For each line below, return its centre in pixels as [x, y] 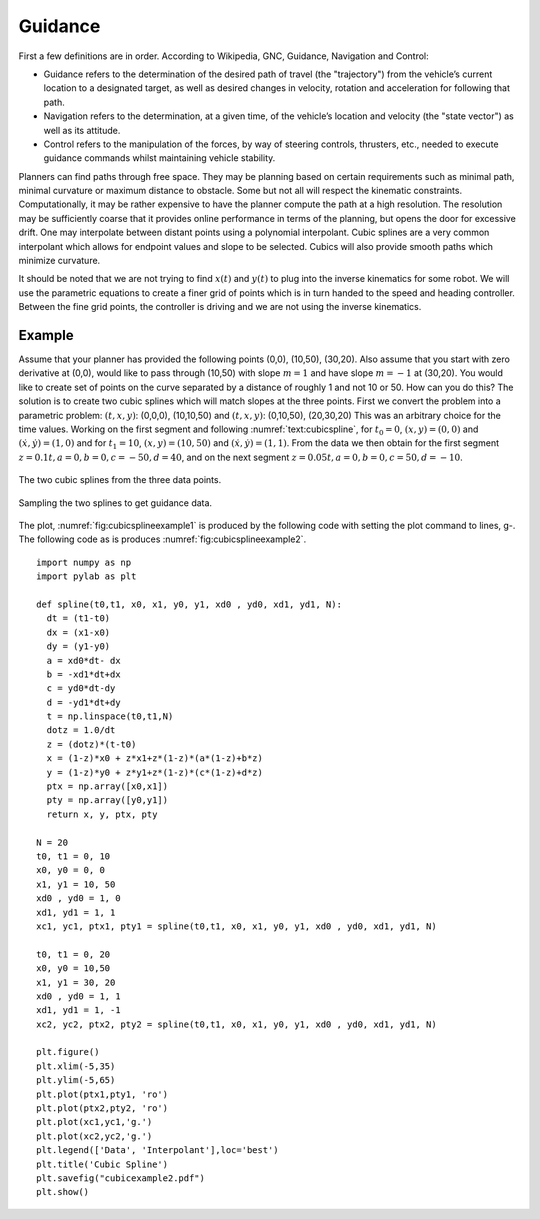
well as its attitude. [82, 130]
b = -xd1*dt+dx [83, 674]
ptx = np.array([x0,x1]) [107, 786]
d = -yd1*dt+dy [83, 702]
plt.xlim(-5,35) [76, 1066]
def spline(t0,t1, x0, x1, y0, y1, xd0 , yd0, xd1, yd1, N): [189, 604]
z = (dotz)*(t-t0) [91, 744]
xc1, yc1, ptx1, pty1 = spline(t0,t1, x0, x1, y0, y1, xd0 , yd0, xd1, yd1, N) [236, 926]
